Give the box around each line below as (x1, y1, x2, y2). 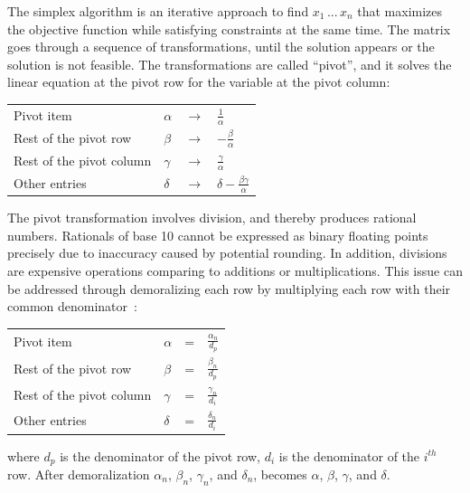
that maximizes (357, 2, 443, 20)
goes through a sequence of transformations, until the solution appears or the (7, 37, 435, 56)
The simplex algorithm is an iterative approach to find (7, 2, 309, 20)
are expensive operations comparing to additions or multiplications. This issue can (7, 261, 463, 280)
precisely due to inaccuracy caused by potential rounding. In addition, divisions (7, 243, 447, 262)
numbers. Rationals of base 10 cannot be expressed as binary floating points (7, 225, 428, 244)
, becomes (253, 464, 307, 483)
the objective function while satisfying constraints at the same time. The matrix (7, 19, 451, 38)
